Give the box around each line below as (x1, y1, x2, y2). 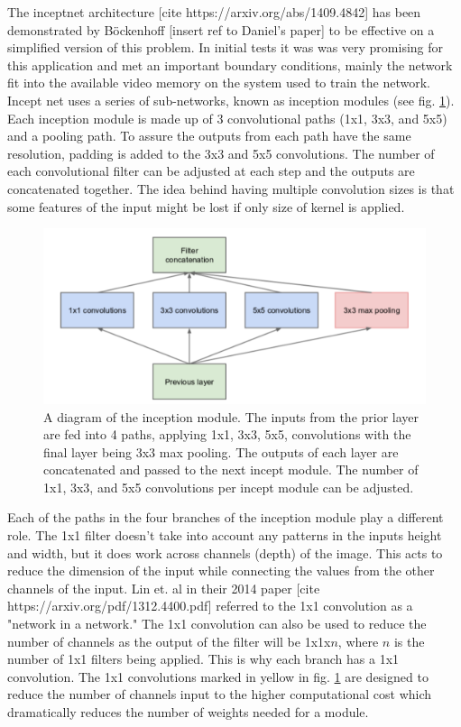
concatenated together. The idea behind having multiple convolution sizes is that (7, 179, 455, 198)
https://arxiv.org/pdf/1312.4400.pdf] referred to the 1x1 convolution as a (7, 596, 413, 615)
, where (337, 631, 379, 650)
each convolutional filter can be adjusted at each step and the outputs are (7, 161, 415, 180)
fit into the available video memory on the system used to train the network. (7, 73, 430, 92)
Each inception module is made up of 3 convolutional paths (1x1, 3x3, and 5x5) (7, 108, 447, 127)
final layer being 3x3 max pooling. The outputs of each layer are (43, 442, 399, 461)
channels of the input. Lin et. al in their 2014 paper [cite (7, 578, 320, 597)
